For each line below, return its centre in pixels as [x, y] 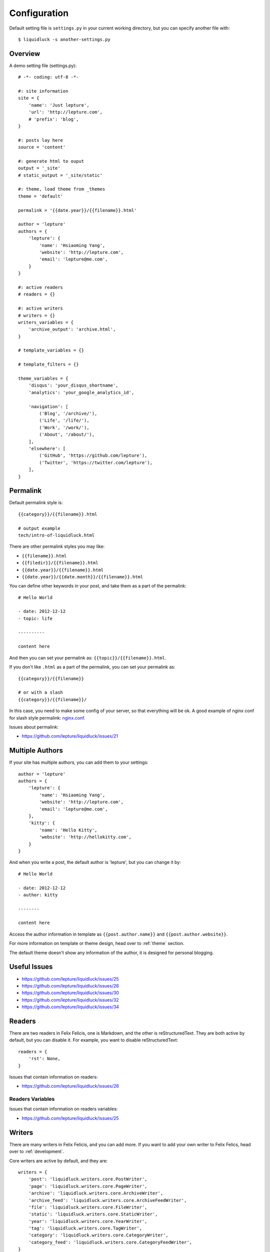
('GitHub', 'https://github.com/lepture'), [93, 455]
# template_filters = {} [48, 365]
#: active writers [41, 308]
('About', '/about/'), [67, 435]
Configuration [39, 13]
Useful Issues [31, 967]
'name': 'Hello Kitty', [68, 830]
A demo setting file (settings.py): [43, 66]
